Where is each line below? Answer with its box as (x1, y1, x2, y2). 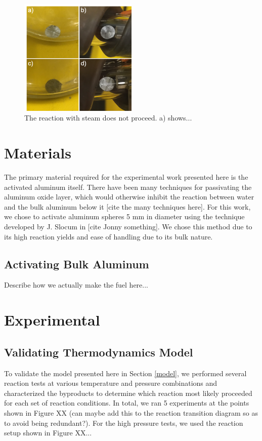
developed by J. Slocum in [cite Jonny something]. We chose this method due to (4, 221, 252, 231)
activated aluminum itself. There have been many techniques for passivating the (4, 181, 252, 192)
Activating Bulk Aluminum (4, 256, 149, 271)
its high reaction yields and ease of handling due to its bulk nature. (4, 231, 213, 242)
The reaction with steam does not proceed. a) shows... (24, 112, 192, 123)
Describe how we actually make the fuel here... (4, 279, 148, 290)
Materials (4, 142, 72, 163)
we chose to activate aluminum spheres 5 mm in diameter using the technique (4, 211, 245, 222)
